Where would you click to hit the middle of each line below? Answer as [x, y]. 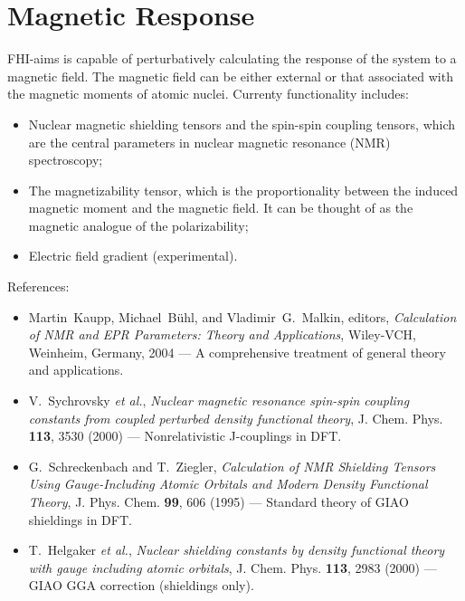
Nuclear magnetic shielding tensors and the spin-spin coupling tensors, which [242, 124]
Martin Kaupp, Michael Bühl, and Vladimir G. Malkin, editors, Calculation [242, 316]
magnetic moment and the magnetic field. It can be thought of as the [221, 208]
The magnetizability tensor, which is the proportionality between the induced [243, 190]
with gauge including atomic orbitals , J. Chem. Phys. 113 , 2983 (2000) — [232, 567]
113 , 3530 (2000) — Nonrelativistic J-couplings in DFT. [185, 436]
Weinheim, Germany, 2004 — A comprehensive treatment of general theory [237, 352]
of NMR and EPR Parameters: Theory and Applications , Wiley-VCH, [222, 334]
